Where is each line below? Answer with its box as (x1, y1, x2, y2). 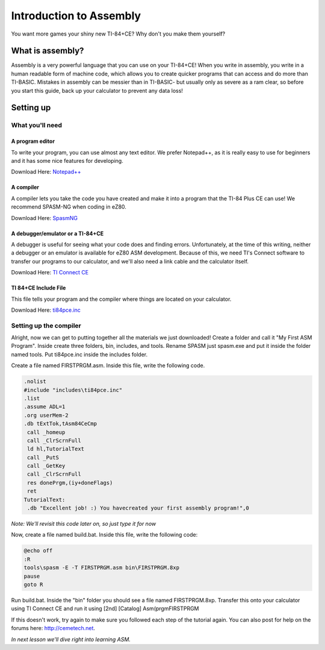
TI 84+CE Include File (11, 284, 66, 292)
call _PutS (27, 454, 60, 461)
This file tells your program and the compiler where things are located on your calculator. (11, 295, 232, 303)
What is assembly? (11, 46, 84, 56)
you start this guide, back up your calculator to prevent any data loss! (11, 87, 184, 94)
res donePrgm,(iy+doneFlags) (27, 479, 113, 486)
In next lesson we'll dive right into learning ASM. (11, 636, 131, 643)
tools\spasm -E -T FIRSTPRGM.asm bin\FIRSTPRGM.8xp (23, 564, 180, 571)
